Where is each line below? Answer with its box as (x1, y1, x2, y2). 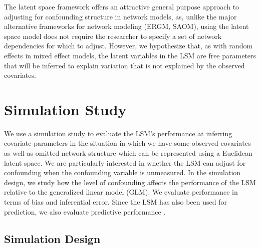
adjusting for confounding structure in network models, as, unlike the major (4, 11, 237, 21)
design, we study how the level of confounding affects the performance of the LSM (4, 177, 256, 187)
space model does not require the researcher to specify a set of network (4, 30, 222, 41)
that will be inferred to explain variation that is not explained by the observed (4, 60, 245, 70)
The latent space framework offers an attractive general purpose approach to (4, 1, 239, 11)
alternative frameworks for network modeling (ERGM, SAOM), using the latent (4, 21, 249, 31)
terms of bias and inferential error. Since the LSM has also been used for (4, 197, 227, 207)
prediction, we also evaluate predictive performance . (4, 206, 166, 217)
